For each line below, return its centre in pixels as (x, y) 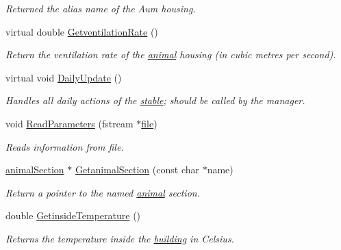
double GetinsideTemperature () (73, 215)
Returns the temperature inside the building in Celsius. (120, 238)
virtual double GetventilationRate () (82, 31)
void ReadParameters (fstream (70, 123)
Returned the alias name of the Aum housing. (101, 8)
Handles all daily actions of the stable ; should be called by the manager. (155, 100)
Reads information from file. (65, 146)
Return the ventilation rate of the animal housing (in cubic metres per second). (171, 54)
